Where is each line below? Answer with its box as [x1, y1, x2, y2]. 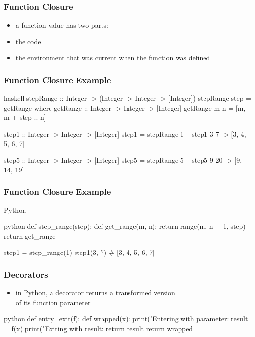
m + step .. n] [4, 112, 46, 122]
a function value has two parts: [15, 20, 108, 30]
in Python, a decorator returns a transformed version [15, 287, 175, 298]
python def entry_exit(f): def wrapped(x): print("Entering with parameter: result [4, 313, 248, 324]
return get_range [4, 230, 56, 241]
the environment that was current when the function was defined [15, 53, 210, 63]
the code [15, 36, 41, 46]
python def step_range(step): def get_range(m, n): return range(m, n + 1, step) [4, 221, 246, 231]
